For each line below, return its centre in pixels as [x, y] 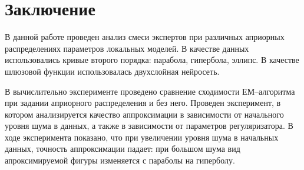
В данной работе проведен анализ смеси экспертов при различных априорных [145, 37]
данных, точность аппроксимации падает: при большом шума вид [123, 149]
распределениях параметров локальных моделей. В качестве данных [127, 48]
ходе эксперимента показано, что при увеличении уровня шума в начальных [142, 137]
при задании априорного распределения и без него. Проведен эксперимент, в [143, 103]
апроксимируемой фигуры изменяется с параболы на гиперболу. [120, 160]
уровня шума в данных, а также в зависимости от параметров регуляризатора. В [149, 126]
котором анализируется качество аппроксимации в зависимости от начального [144, 114]
